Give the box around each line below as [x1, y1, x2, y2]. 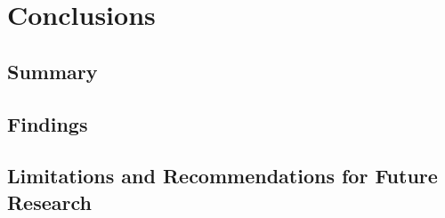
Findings [7, 109, 88, 137]
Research [7, 188, 92, 215]
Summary [7, 57, 98, 85]
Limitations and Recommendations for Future [7, 162, 438, 190]
